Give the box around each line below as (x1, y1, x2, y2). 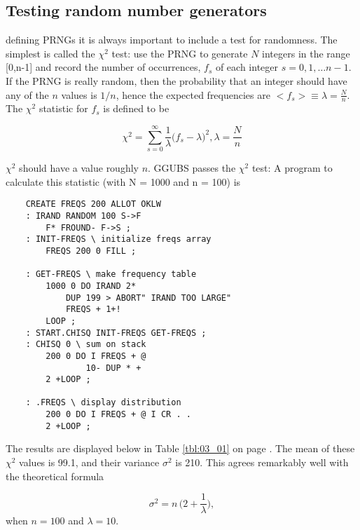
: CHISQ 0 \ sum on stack (25, 339, 146, 350)
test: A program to (251, 161, 333, 175)
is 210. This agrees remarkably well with (175, 455, 349, 470)
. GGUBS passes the (148, 161, 236, 175)
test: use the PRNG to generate (111, 46, 248, 60)
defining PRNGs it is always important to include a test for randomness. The (6, 32, 338, 47)
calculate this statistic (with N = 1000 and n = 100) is (6, 174, 241, 189)
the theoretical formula (6, 468, 104, 483)
